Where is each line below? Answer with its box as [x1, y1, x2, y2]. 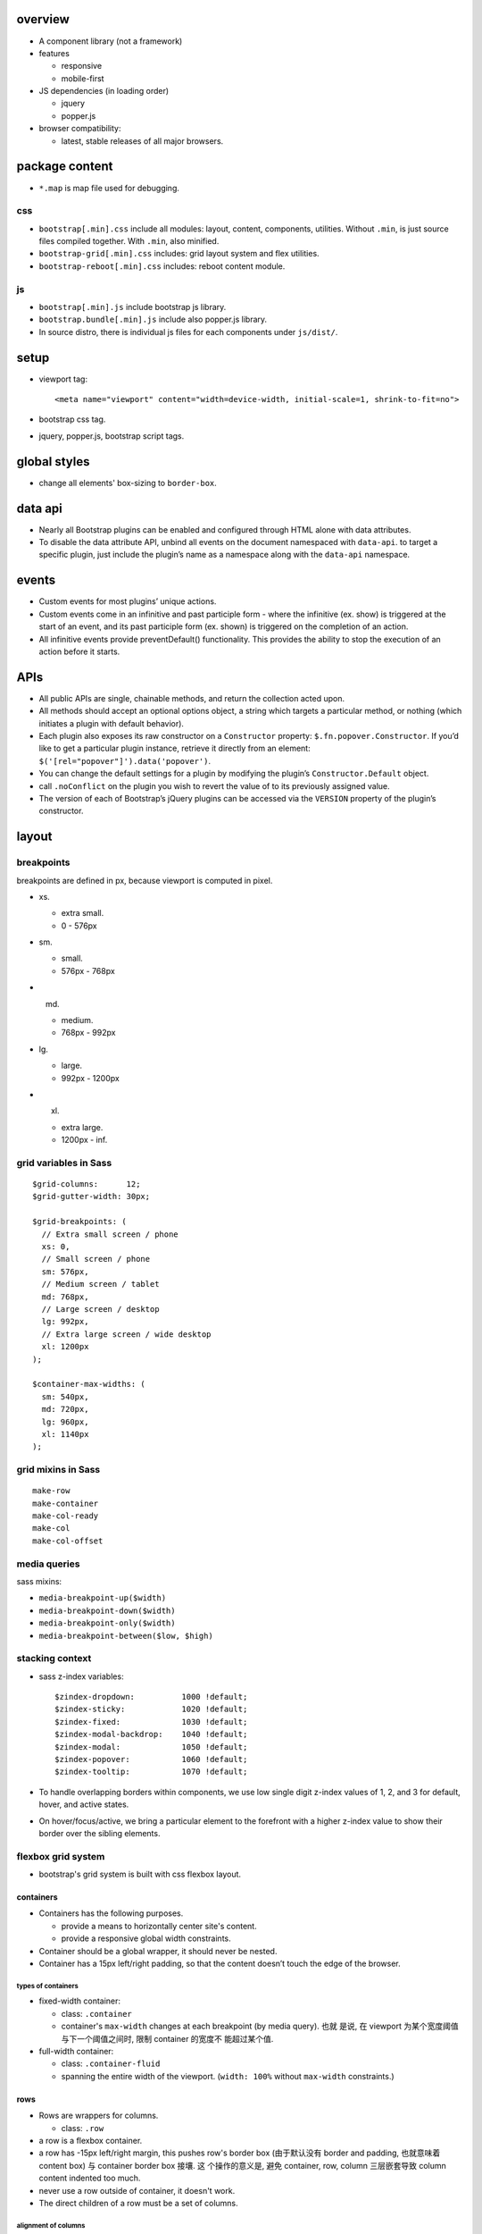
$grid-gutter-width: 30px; [32, 1191, 151, 1202]
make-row [32, 1486, 71, 1496]
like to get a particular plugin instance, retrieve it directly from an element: [38, 743, 312, 754]
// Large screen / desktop [41, 1305, 160, 1314]
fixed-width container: [38, 1995, 120, 2006]
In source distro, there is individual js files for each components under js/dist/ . [38, 326, 338, 337]
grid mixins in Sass [16, 1464, 101, 1476]
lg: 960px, [41, 1416, 89, 1427]
